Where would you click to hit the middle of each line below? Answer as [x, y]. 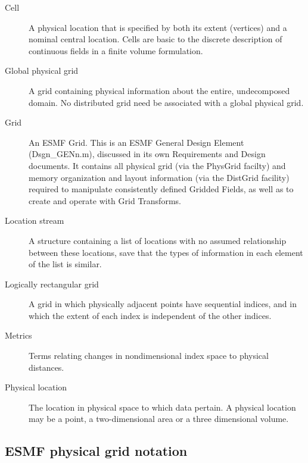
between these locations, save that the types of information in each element [166, 252]
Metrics [18, 335]
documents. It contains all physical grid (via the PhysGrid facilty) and [157, 165]
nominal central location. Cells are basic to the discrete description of [155, 39]
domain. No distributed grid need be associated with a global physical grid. [166, 102]
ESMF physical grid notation [96, 451]
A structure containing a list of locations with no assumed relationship [158, 240]
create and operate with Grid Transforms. [105, 200]
